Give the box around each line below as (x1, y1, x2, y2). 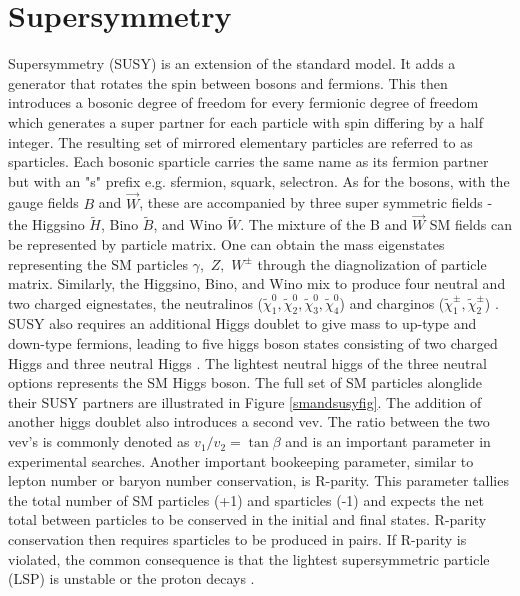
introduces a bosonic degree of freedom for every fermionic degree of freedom (8, 92, 479, 113)
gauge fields (8, 192, 79, 213)
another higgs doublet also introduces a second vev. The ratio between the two (8, 411, 490, 432)
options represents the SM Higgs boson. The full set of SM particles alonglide (8, 372, 482, 393)
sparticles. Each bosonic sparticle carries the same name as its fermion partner (8, 151, 489, 172)
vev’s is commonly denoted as (8, 431, 190, 452)
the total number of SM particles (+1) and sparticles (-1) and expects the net (8, 489, 485, 510)
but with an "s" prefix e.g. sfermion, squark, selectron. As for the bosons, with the (8, 170, 510, 191)
